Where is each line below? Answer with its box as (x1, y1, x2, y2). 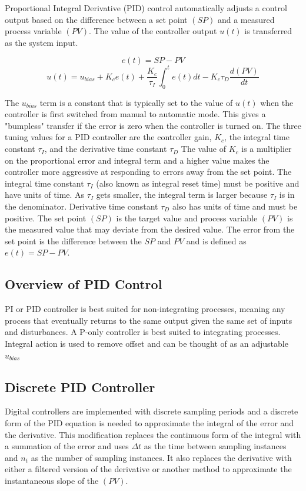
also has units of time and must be (172, 200, 298, 213)
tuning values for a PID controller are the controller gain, (5, 131, 212, 143)
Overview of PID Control (5, 275, 162, 293)
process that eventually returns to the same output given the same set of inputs (5, 314, 292, 326)
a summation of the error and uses (5, 440, 129, 452)
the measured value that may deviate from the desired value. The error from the (5, 223, 295, 235)
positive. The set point (5, 211, 87, 224)
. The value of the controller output (88, 25, 217, 37)
